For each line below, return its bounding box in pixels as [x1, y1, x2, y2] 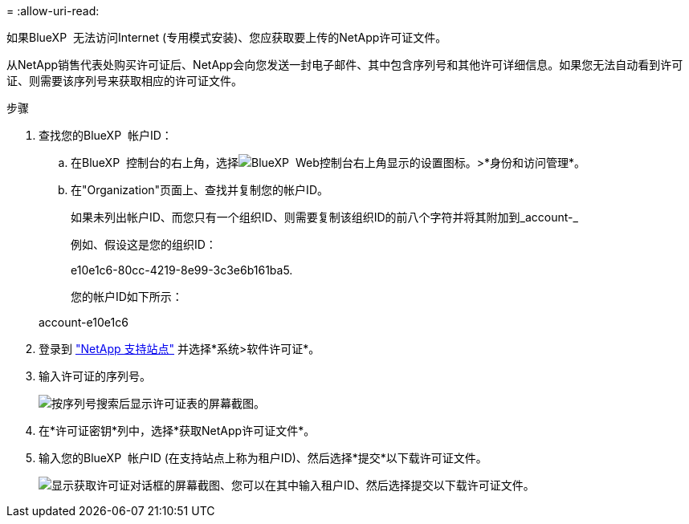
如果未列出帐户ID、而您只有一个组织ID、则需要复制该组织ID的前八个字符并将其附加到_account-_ [71, 210, 578, 224]
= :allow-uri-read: [6, 4, 100, 18]
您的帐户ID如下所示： [71, 290, 183, 303]
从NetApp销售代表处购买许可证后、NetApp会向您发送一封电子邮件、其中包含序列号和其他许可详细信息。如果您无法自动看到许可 [6, 58, 683, 71]
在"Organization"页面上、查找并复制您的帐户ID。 [71, 183, 328, 197]
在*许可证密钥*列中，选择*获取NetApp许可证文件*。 [39, 424, 316, 437]
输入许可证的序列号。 [39, 369, 151, 383]
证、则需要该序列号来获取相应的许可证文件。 [6, 74, 243, 87]
